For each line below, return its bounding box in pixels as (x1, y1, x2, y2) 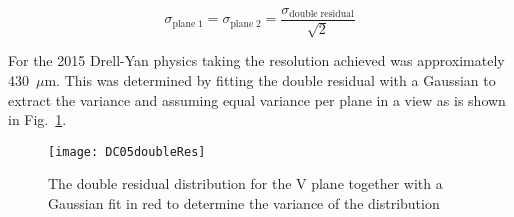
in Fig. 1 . (8, 109, 67, 130)
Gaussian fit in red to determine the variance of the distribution (48, 193, 440, 214)
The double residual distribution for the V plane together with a (48, 173, 443, 194)
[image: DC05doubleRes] (48, 144, 206, 159)
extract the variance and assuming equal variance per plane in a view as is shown (8, 89, 506, 110)
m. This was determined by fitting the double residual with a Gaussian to (44, 70, 496, 91)
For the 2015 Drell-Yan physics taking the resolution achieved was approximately (8, 50, 505, 71)
